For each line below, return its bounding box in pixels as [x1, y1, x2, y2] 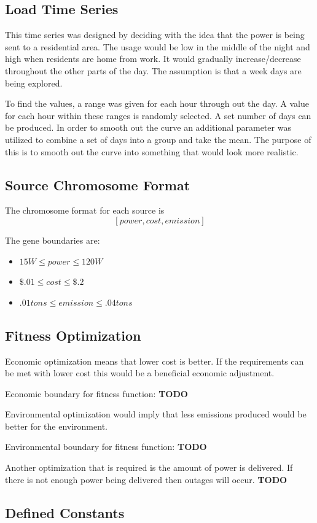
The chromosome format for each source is [5, 204, 165, 217]
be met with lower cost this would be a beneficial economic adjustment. [5, 366, 275, 379]
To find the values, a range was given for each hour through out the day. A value [5, 97, 309, 110]
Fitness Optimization [5, 325, 141, 344]
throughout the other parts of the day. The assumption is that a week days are [5, 64, 302, 77]
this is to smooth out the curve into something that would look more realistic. [5, 145, 299, 158]
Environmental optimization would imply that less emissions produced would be [5, 408, 307, 420]
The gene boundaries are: [5, 233, 100, 246]
